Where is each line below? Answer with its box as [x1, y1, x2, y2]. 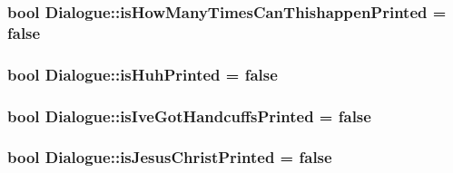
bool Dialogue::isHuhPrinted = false [7, 62, 278, 85]
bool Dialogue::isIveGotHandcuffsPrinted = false [7, 104, 371, 127]
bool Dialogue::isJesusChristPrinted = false [7, 146, 332, 168]
